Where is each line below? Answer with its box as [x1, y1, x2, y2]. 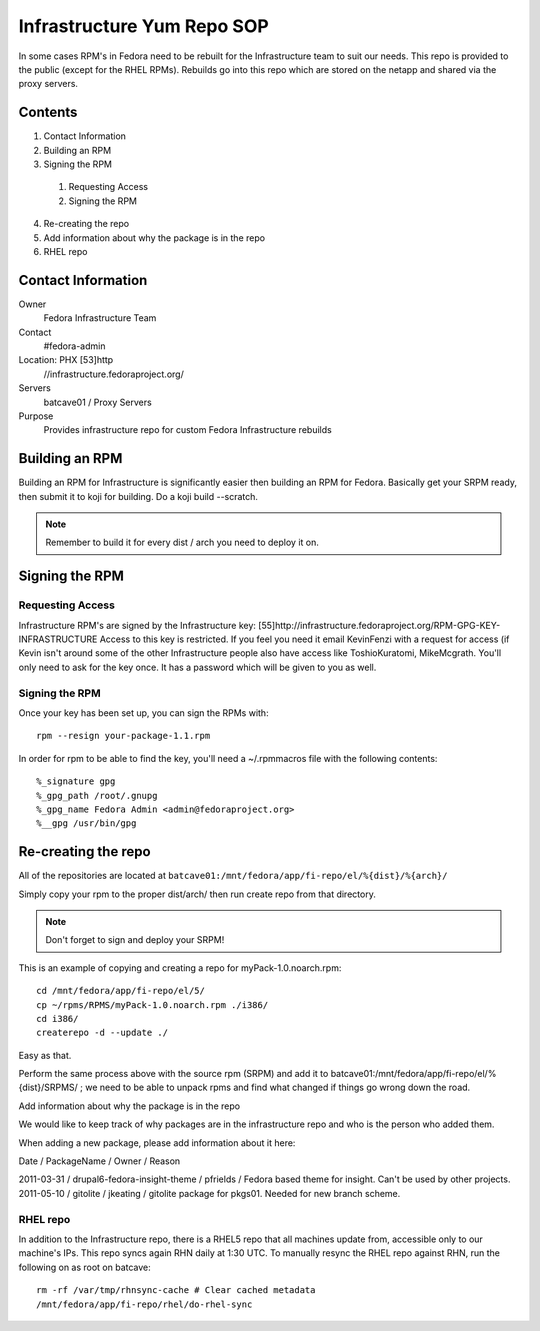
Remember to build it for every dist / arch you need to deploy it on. [45, 536, 320, 549]
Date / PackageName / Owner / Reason [18, 1155, 181, 1167]
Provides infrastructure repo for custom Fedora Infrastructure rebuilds [43, 424, 332, 436]
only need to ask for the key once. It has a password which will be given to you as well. [18, 661, 377, 673]
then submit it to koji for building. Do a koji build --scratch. [18, 490, 259, 502]
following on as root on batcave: [18, 1261, 152, 1273]
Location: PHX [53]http [18, 354, 114, 366]
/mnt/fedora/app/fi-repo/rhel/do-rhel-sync [36, 1298, 253, 1310]
